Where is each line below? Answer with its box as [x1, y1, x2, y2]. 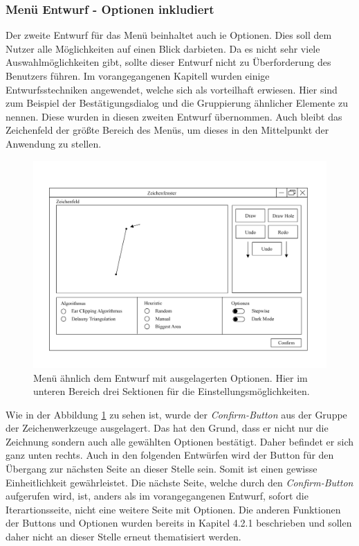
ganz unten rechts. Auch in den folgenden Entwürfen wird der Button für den [6, 448, 334, 462]
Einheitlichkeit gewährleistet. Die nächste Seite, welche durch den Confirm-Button [6, 475, 353, 489]
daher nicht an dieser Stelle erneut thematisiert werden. [6, 529, 241, 544]
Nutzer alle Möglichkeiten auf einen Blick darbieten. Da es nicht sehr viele [6, 41, 320, 55]
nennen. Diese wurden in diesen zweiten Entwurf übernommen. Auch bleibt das [6, 109, 342, 123]
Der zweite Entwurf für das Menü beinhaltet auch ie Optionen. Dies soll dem [6, 28, 332, 42]
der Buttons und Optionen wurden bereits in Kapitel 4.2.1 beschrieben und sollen [6, 516, 352, 530]
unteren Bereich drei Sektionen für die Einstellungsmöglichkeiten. [33, 384, 310, 398]
